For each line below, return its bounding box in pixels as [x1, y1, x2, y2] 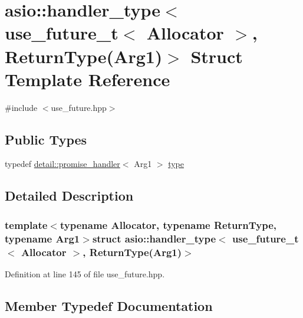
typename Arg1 [5, 231, 80, 245]
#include [5, 101, 38, 113]
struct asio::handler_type [92, 231, 216, 245]
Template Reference [5, 67, 170, 91]
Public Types [5, 130, 87, 148]
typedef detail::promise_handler [5, 158, 120, 170]
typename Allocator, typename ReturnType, [60, 217, 276, 232]
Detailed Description [5, 186, 134, 205]
